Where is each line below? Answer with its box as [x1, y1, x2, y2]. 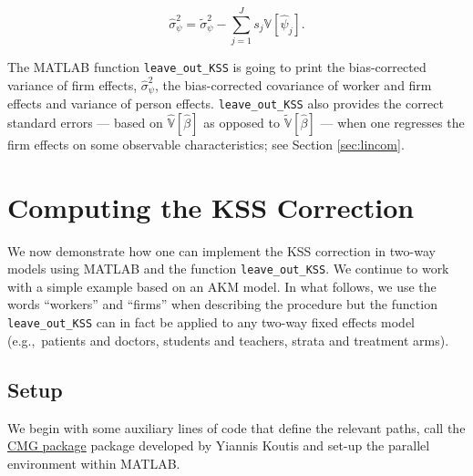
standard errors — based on [7, 112, 163, 131]
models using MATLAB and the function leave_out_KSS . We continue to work [7, 259, 449, 278]
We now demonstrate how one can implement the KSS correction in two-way [7, 241, 436, 260]
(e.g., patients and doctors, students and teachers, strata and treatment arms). [7, 330, 449, 349]
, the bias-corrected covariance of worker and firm [154, 75, 432, 94]
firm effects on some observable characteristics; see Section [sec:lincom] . [7, 134, 405, 153]
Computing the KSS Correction [7, 188, 415, 225]
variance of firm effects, [7, 75, 138, 94]
